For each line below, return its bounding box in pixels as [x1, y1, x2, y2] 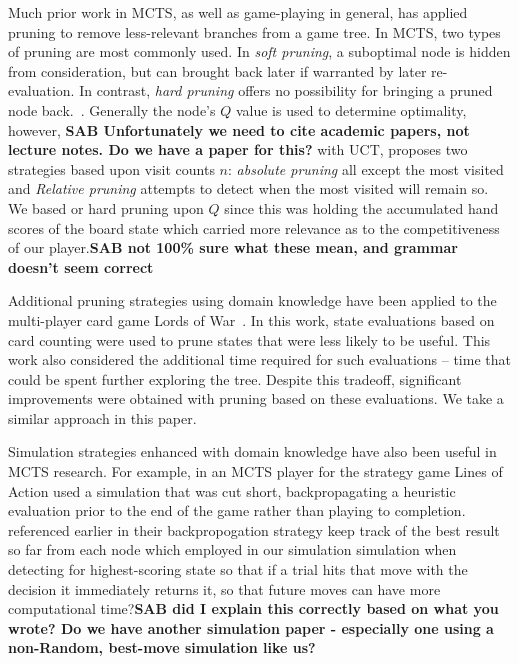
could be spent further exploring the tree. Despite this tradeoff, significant [8, 368, 462, 389]
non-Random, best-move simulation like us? [8, 637, 316, 658]
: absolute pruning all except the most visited [228, 158, 504, 179]
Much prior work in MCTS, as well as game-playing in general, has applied [8, 2, 468, 22]
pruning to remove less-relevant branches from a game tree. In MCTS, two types [8, 21, 501, 42]
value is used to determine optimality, [235, 99, 467, 120]
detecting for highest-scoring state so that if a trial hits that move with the [8, 559, 468, 580]
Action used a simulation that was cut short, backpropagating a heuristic [8, 480, 456, 501]
